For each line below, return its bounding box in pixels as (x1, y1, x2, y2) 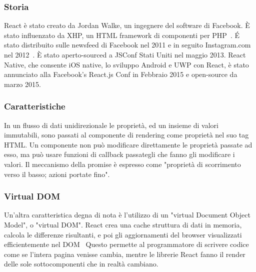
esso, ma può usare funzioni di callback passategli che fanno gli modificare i (4, 149, 235, 159)
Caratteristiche (4, 100, 65, 112)
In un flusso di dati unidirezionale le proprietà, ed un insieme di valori (4, 119, 218, 130)
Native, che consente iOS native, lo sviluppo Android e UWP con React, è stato (4, 59, 249, 69)
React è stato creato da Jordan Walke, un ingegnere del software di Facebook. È (4, 20, 250, 30)
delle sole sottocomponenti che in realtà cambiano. (4, 258, 158, 269)
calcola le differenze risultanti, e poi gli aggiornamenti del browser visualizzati (4, 229, 242, 239)
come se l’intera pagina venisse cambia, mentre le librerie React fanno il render (4, 248, 245, 259)
